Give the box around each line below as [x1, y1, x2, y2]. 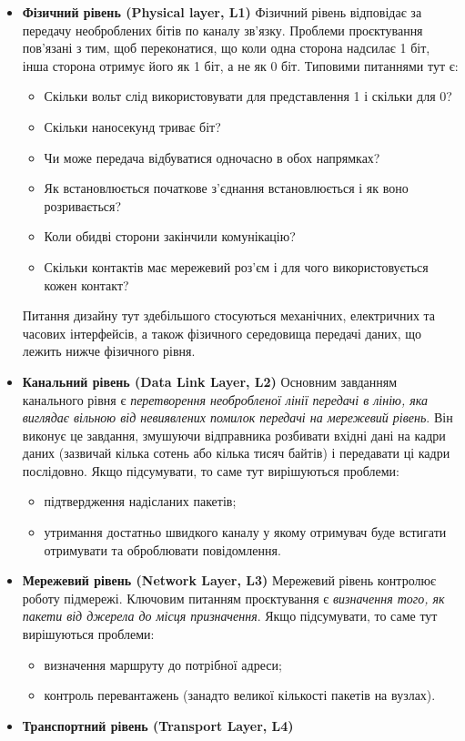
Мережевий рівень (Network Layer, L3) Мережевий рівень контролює [22, 571, 436, 590]
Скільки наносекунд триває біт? [44, 117, 221, 136]
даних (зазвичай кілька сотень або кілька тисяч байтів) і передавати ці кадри [22, 443, 450, 462]
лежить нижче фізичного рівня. [22, 341, 196, 360]
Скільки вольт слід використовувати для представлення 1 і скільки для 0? [44, 86, 452, 106]
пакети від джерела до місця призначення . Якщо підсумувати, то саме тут [22, 606, 438, 625]
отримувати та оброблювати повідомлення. [44, 540, 281, 559]
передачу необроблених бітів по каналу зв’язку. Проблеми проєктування [22, 20, 423, 39]
